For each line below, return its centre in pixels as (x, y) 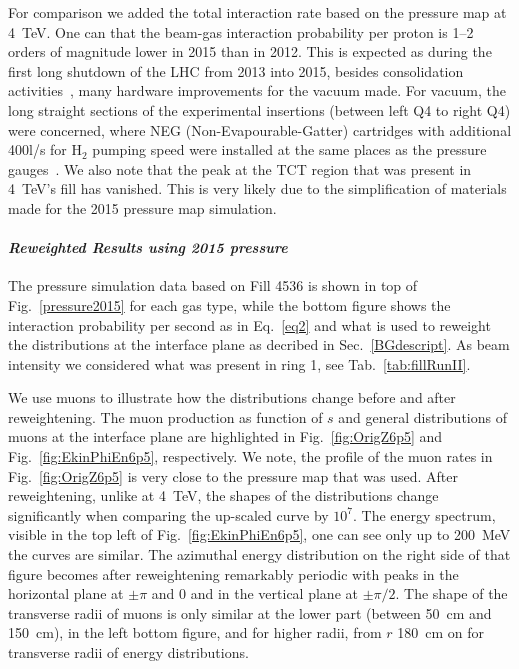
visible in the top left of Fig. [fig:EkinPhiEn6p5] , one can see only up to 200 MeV (259, 534)
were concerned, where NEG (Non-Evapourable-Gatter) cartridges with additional (260, 129)
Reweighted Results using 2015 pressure (148, 247)
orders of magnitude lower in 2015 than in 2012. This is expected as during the (250, 51)
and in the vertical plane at (274, 593)
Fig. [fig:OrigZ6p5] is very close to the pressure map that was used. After (233, 475)
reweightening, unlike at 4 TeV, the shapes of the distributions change (223, 495)
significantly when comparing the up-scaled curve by (168, 514)
